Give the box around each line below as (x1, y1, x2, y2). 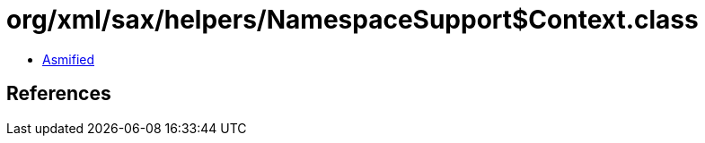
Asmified (42, 51, 95, 67)
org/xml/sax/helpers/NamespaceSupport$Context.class (6, 4, 699, 35)
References (6, 82, 111, 105)
